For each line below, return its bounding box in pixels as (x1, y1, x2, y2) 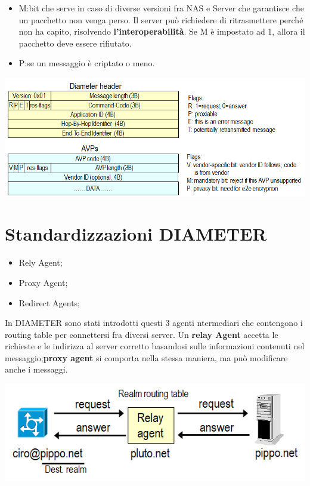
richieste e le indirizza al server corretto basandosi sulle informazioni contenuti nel (5, 340, 305, 352)
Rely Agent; (18, 256, 63, 269)
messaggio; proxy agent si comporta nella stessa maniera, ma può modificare (5, 351, 288, 364)
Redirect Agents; (18, 296, 80, 309)
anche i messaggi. (5, 363, 68, 376)
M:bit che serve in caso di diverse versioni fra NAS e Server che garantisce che (18, 2, 304, 14)
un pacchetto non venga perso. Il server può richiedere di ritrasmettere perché (18, 13, 303, 26)
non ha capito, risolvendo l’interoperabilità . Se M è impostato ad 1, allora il (18, 25, 305, 38)
